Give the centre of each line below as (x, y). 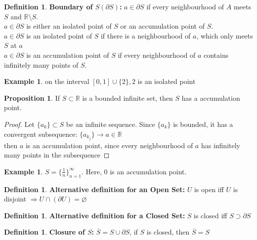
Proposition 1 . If (32, 98)
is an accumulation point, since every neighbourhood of (109, 145)
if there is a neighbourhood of (146, 35)
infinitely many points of (41, 64)
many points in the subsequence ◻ (57, 155)
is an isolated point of (59, 35)
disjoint (15, 199)
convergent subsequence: (41, 134)
